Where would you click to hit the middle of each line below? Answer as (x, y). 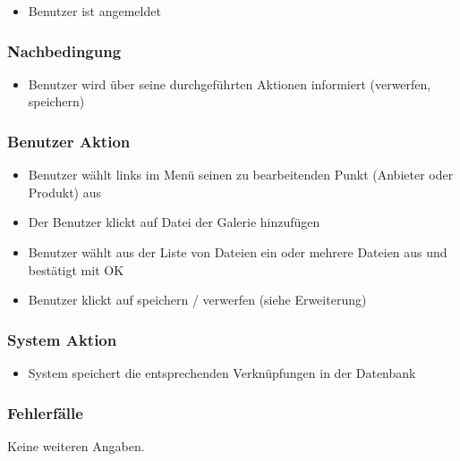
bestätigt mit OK (76, 269)
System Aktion (62, 339)
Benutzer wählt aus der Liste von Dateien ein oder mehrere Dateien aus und (238, 252)
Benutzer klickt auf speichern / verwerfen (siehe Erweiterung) (197, 300)
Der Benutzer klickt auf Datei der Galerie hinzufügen (174, 222)
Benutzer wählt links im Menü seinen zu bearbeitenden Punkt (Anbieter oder (241, 175)
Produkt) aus (65, 192)
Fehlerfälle (45, 412)
